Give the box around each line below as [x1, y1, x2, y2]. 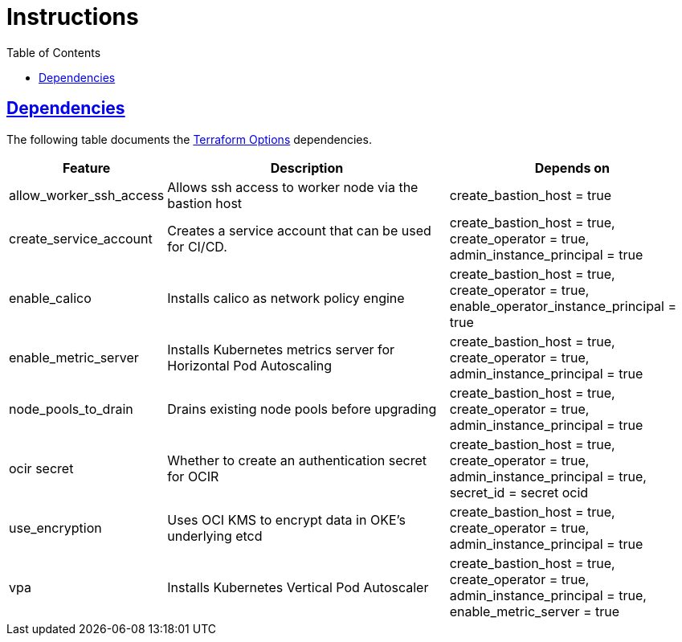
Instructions [6, 3, 139, 31]
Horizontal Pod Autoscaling [167, 357, 333, 374]
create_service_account [9, 230, 153, 247]
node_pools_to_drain [9, 400, 133, 417]
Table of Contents [6, 45, 101, 59]
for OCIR [167, 468, 219, 485]
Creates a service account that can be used [167, 222, 431, 239]
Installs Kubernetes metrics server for [167, 341, 395, 358]
